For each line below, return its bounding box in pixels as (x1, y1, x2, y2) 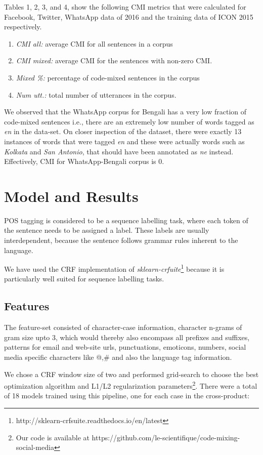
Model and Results (4, 185, 139, 206)
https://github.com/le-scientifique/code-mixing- (92, 432, 240, 442)
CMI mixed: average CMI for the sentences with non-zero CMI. (16, 55, 212, 66)
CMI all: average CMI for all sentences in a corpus (16, 38, 173, 49)
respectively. (4, 21, 42, 32)
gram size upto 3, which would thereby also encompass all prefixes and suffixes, (4, 332, 250, 342)
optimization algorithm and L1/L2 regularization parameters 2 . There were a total (4, 379, 257, 391)
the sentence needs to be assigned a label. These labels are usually (4, 225, 209, 235)
